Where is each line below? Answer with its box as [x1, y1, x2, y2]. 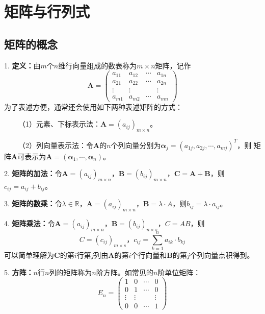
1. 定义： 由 [4, 60, 41, 70]
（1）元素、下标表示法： [18, 118, 100, 129]
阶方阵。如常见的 [96, 267, 153, 277]
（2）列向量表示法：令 [18, 139, 93, 150]
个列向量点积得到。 [190, 250, 254, 260]
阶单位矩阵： [157, 267, 201, 277]
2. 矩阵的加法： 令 [4, 168, 62, 179]
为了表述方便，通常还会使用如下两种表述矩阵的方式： [4, 101, 182, 112]
